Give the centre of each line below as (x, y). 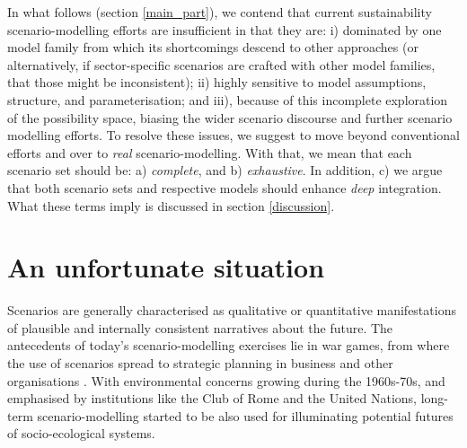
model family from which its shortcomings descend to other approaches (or (213, 47)
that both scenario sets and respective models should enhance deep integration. (225, 187)
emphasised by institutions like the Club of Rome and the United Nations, (212, 398)
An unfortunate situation (166, 267)
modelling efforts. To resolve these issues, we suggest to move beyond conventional (233, 135)
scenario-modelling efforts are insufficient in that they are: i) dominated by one (225, 29)
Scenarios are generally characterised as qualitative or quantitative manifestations (232, 310)
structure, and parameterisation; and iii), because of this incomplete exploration (228, 99)
